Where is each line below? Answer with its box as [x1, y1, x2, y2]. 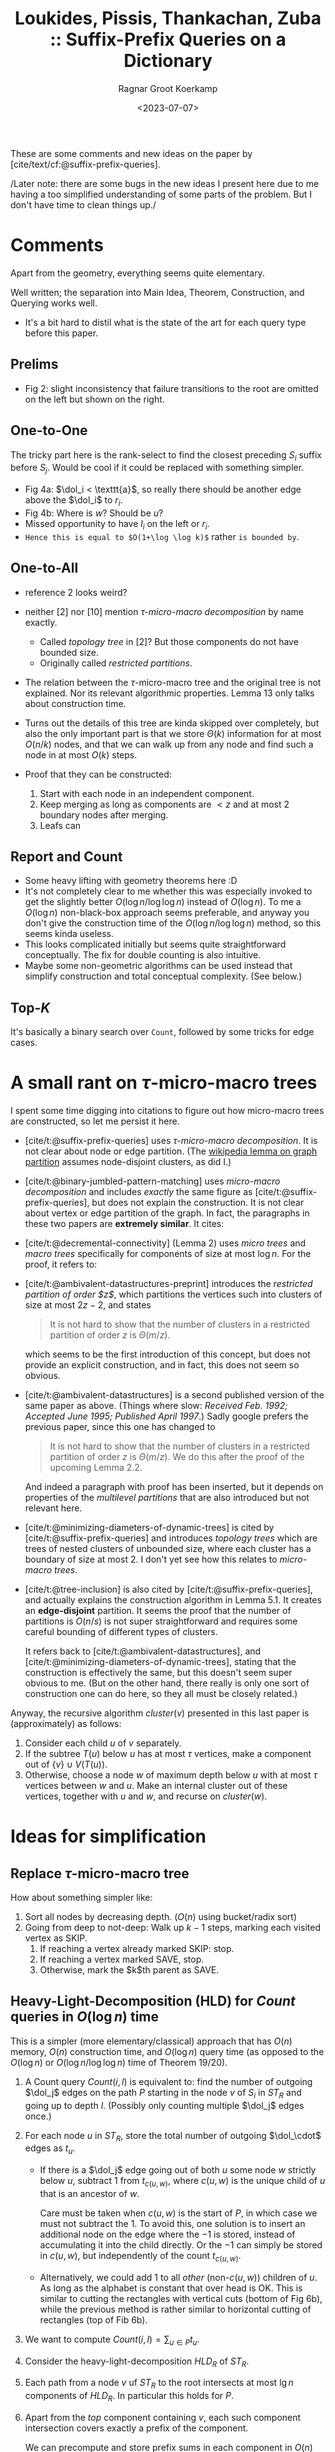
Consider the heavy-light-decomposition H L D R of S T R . [24, 2355, 250, 2369]
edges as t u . [24, 2142, 76, 2157]
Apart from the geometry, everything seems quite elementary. [10, 267, 265, 279]
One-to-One [10, 422, 88, 439]
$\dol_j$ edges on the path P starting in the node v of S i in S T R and [24, 2086, 302, 2101]
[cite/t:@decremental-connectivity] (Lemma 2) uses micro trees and [24, 1237, 307, 1249]
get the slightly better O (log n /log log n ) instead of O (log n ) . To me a [24, 896, 302, 908]
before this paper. [24, 327, 99, 339]
